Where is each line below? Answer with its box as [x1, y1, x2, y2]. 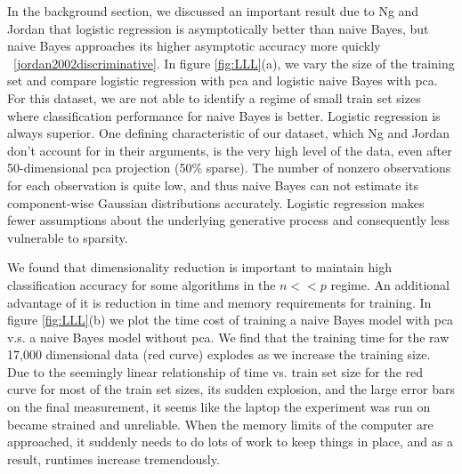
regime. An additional [330, 275, 450, 293]
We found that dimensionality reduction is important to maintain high [7, 258, 392, 277]
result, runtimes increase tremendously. [7, 449, 220, 468]
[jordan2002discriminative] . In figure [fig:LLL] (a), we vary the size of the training [13, 53, 455, 72]
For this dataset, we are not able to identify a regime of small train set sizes [7, 88, 421, 107]
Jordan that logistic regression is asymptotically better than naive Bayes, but [7, 19, 429, 37]
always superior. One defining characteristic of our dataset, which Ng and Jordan [7, 124, 450, 142]
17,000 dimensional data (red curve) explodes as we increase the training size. [7, 345, 431, 364]
